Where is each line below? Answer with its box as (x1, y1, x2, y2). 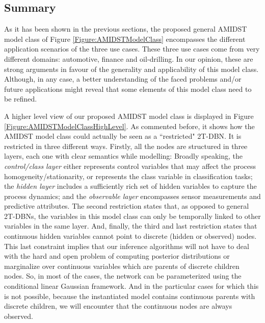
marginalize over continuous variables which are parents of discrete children (4, 260, 240, 271)
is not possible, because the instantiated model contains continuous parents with (4, 290, 255, 301)
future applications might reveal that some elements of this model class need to (4, 83, 252, 94)
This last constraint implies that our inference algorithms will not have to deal (4, 240, 249, 251)
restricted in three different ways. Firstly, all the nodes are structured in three (4, 140, 248, 151)
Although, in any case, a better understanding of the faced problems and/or (4, 73, 242, 84)
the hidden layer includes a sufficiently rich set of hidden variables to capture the (4, 181, 257, 191)
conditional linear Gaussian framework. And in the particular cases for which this (4, 281, 259, 291)
